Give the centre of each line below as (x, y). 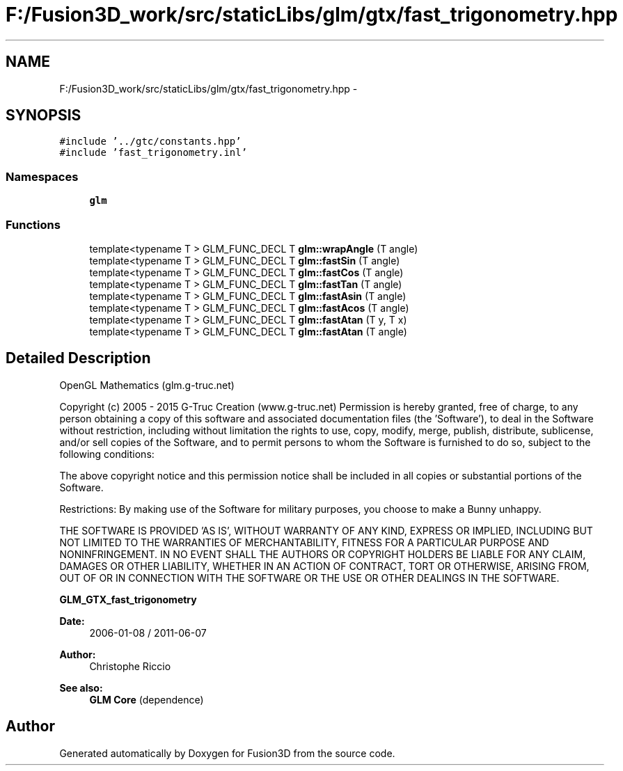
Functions (33, 224)
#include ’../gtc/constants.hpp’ (150, 142)
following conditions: (107, 454)
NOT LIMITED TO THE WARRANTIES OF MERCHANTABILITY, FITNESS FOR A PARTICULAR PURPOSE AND (304, 542)
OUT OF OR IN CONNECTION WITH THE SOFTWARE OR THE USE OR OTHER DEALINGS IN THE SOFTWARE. (309, 578)
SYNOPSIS (44, 116)
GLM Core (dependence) (147, 699)
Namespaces (42, 176)
